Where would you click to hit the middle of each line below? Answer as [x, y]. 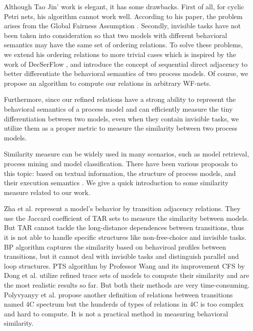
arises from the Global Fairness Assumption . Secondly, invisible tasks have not [122, 26]
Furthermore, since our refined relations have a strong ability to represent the [120, 99]
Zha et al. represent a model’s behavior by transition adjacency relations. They [122, 208]
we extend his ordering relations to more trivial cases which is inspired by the [120, 54]
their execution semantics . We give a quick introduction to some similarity [116, 183]
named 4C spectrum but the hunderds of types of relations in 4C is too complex [124, 304]
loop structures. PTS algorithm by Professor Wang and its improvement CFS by [125, 265]
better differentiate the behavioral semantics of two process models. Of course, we [126, 73]
